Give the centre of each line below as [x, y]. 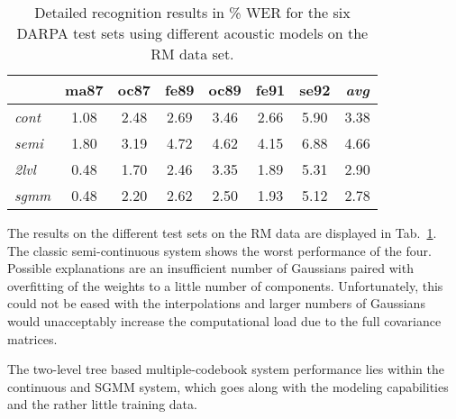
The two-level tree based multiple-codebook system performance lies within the [226, 369]
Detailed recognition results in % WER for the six [192, 12]
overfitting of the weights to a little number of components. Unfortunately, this [225, 285]
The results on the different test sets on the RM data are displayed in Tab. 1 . [222, 232]
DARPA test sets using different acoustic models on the [192, 33]
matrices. [32, 338]
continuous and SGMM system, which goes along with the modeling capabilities [228, 386]
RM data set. [192, 54]
